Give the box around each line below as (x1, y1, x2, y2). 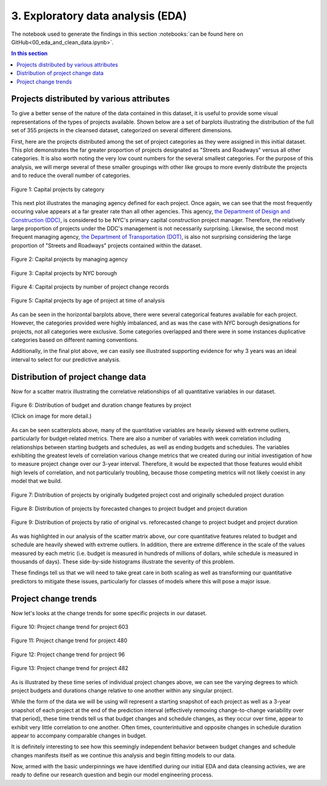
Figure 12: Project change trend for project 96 (11, 651, 125, 658)
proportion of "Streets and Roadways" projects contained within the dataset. (11, 241, 202, 249)
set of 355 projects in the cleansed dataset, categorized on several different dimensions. (11, 127, 233, 134)
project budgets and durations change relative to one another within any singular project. (11, 687, 233, 694)
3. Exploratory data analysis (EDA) (11, 9, 187, 22)
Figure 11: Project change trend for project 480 (11, 637, 128, 644)
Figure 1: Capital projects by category (11, 186, 105, 193)
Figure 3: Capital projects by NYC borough (11, 269, 117, 277)
